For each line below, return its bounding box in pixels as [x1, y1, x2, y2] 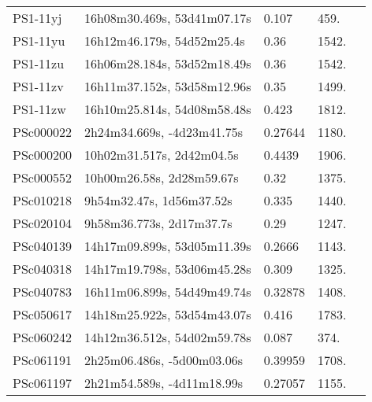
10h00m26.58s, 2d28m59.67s [84, 168, 239, 186]
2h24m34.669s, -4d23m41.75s [84, 123, 243, 141]
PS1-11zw [13, 100, 66, 118]
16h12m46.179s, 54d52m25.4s [84, 31, 245, 50]
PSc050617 [13, 305, 72, 323]
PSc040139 [13, 237, 72, 255]
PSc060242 [13, 328, 72, 346]
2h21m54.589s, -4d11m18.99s [84, 374, 243, 392]
